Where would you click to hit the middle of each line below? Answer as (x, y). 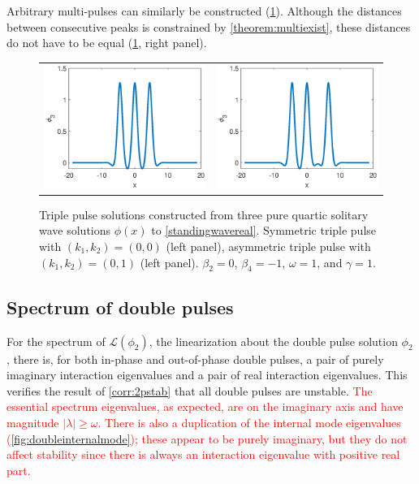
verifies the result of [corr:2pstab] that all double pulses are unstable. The (190, 390)
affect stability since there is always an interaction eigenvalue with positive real (203, 454)
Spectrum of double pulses (120, 307)
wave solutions (75, 230)
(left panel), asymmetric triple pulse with (268, 246)
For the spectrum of (56, 341)
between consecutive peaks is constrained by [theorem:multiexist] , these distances (209, 26)
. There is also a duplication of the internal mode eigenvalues (249, 422)
